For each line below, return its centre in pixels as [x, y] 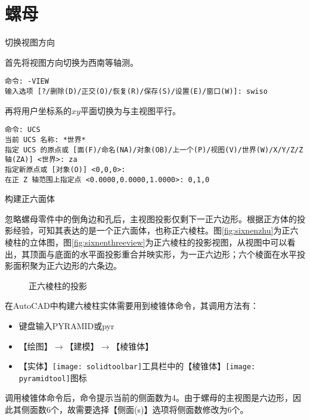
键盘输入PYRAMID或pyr [66, 325]
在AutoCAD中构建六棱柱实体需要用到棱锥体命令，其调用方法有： [132, 306]
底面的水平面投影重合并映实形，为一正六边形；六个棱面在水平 [176, 254]
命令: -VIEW [27, 82]
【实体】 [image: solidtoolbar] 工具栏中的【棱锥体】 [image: [137, 366]
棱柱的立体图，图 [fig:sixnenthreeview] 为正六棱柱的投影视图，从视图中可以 [146, 242]
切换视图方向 [30, 42]
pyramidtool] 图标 [53, 377]
